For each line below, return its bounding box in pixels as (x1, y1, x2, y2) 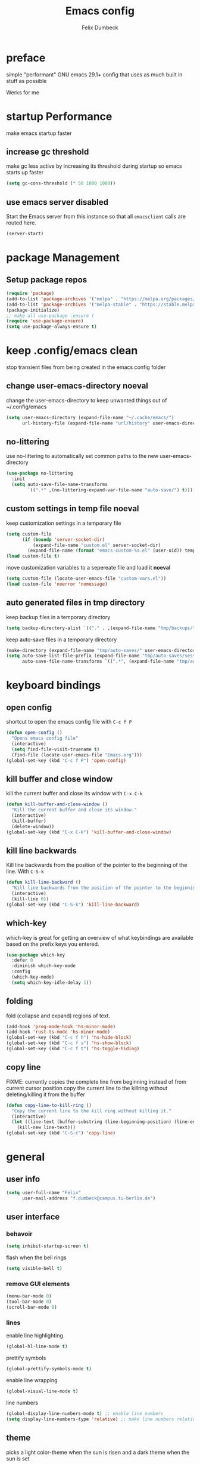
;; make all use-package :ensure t (6, 312, 95, 319)
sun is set (6, 1455, 30, 1462)
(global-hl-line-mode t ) (6, 1343, 68, 1350)
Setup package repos (6, 275, 87, 285)
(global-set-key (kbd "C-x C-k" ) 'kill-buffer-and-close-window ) (6, 829, 171, 835)
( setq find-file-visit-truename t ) (11, 746, 100, 752)
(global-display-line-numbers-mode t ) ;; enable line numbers (6, 1411, 164, 1417)
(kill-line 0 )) (11, 896, 49, 902)
